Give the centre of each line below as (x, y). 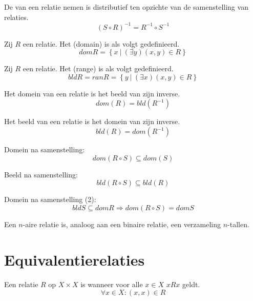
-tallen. (238, 224)
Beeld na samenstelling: (41, 174)
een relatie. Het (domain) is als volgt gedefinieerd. (101, 43)
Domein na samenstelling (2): (50, 199)
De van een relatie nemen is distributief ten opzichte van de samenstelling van (126, 7)
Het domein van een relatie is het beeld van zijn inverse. (92, 93)
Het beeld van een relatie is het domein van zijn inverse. (92, 121)
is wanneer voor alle (112, 284)
